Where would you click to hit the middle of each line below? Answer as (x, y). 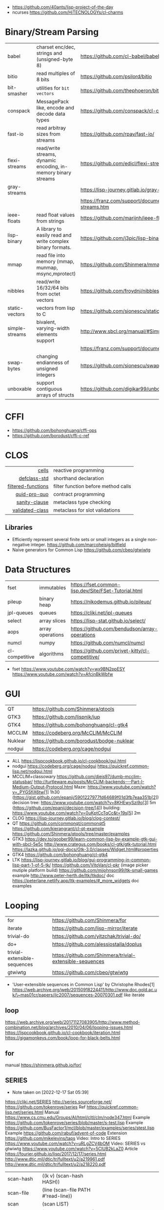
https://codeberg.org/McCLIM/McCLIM (77, 733)
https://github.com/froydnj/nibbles (120, 291)
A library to (49, 229)
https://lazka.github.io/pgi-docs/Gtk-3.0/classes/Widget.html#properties (85, 849)
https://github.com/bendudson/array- (114, 628)
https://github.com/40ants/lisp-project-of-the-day (63, 7)
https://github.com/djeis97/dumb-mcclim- (99, 776)
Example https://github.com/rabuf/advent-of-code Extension (66, 1133)
